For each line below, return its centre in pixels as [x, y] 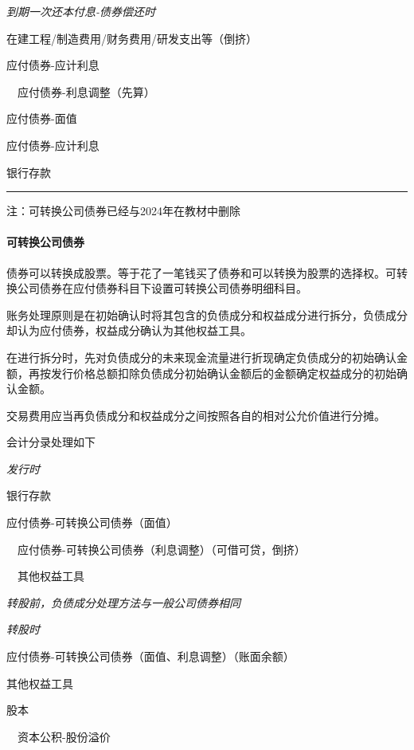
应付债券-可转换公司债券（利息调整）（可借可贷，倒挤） [161, 549]
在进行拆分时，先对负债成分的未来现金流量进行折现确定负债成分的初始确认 [201, 357]
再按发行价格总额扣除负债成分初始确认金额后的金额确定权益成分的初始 [212, 373]
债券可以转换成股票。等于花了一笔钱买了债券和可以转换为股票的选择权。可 [201, 272]
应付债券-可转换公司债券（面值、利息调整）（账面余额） [150, 656]
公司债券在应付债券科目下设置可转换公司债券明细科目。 [162, 288]
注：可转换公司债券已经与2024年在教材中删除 [123, 211]
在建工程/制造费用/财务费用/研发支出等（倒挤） [132, 38]
